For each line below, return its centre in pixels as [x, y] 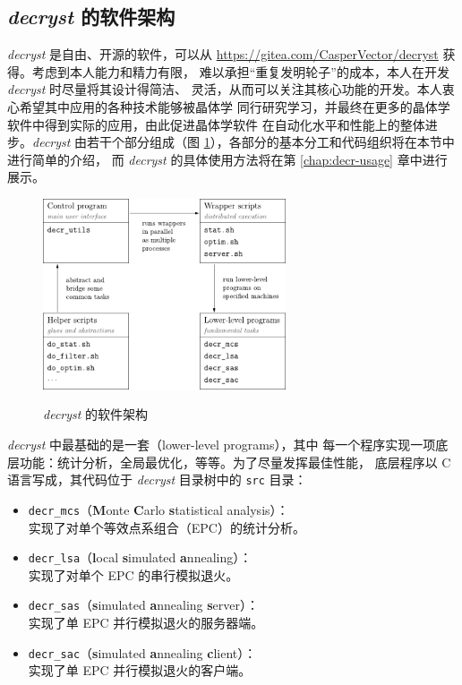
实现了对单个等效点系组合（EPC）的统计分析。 [167, 527]
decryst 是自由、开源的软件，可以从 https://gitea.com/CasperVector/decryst [223, 54]
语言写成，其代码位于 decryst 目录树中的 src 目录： [157, 479]
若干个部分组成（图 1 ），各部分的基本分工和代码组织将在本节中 [271, 142]
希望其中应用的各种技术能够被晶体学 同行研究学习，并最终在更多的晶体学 [235, 106]
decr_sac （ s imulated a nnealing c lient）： [142, 652]
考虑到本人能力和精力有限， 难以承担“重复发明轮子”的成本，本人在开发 [240, 71]
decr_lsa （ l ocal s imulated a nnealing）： [140, 557]
